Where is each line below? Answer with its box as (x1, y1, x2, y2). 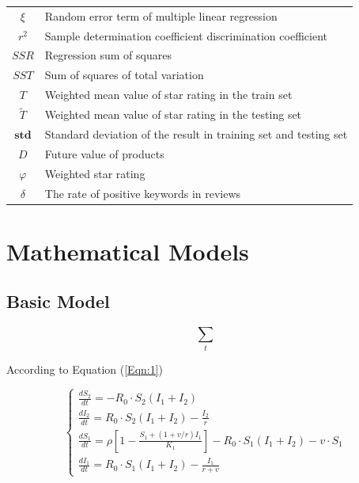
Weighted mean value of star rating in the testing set (44, 106, 302, 123)
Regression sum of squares (44, 47, 172, 63)
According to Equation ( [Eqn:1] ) (6, 360, 164, 377)
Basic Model (6, 289, 110, 314)
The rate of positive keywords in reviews (44, 184, 241, 201)
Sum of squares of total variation (44, 67, 204, 83)
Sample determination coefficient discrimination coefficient (44, 27, 327, 44)
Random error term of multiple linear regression (44, 7, 278, 24)
